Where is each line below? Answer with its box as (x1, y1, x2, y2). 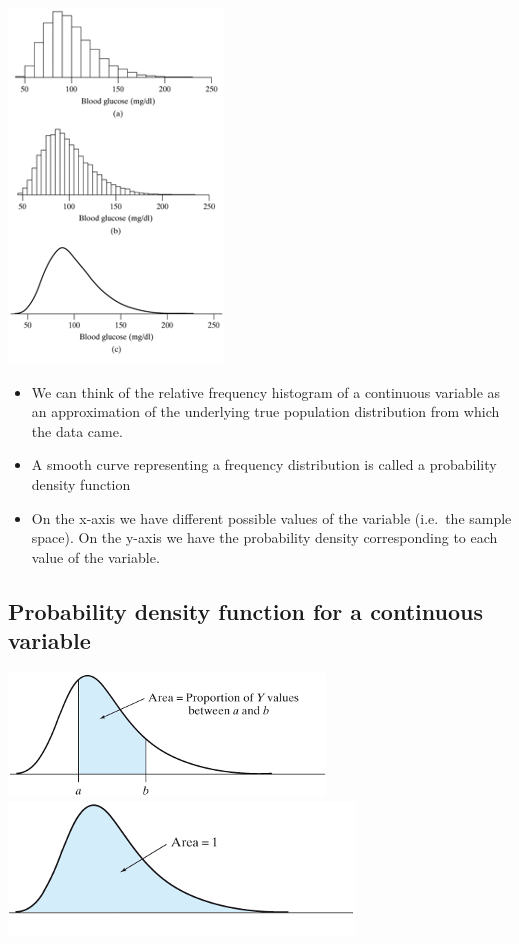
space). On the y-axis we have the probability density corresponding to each (31, 527, 498, 548)
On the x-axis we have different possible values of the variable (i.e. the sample (31, 507, 512, 528)
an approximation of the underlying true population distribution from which (31, 401, 500, 422)
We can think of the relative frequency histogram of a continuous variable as (31, 381, 501, 402)
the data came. (31, 420, 123, 441)
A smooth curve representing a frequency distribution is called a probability (31, 454, 497, 475)
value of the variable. (31, 546, 160, 567)
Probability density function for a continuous (8, 595, 483, 626)
